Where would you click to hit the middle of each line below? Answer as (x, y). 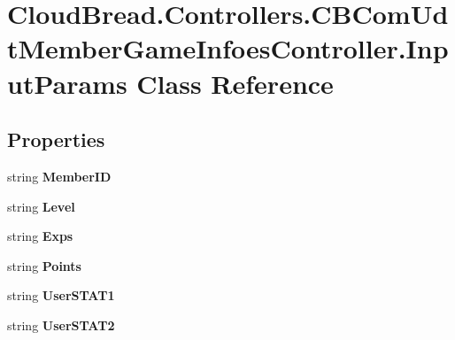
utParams (67, 83)
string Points (44, 265)
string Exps (40, 236)
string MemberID (59, 176)
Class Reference (235, 83)
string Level (41, 206)
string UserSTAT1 (61, 295)
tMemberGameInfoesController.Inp (228, 48)
